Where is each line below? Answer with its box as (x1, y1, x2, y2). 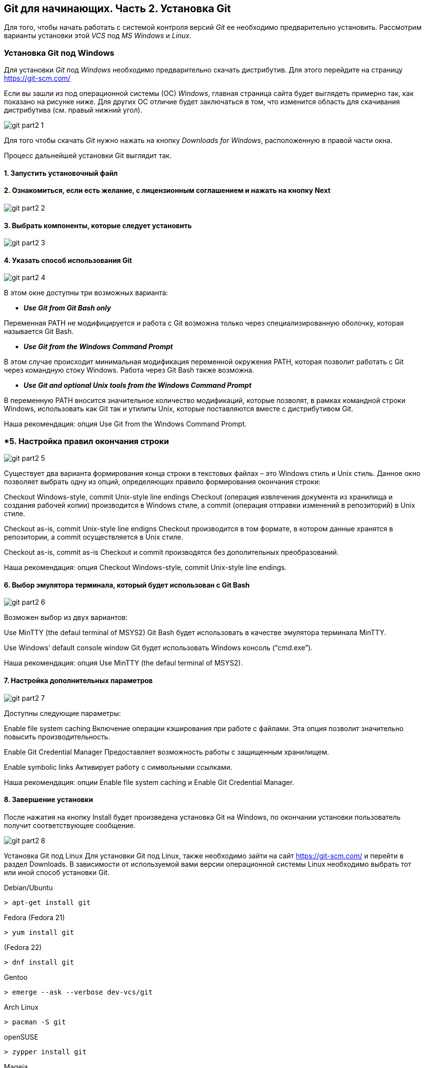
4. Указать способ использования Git (4, 256, 132, 264)
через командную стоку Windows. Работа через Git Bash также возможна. (4, 366, 254, 375)
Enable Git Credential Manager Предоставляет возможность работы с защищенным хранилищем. (4, 747, 329, 756)
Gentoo (4, 973, 28, 981)
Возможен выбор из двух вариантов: (4, 613, 128, 622)
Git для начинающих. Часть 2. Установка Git (4, 2, 231, 15)
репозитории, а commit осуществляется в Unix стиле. (4, 533, 184, 542)
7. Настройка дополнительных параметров (4, 676, 153, 685)
